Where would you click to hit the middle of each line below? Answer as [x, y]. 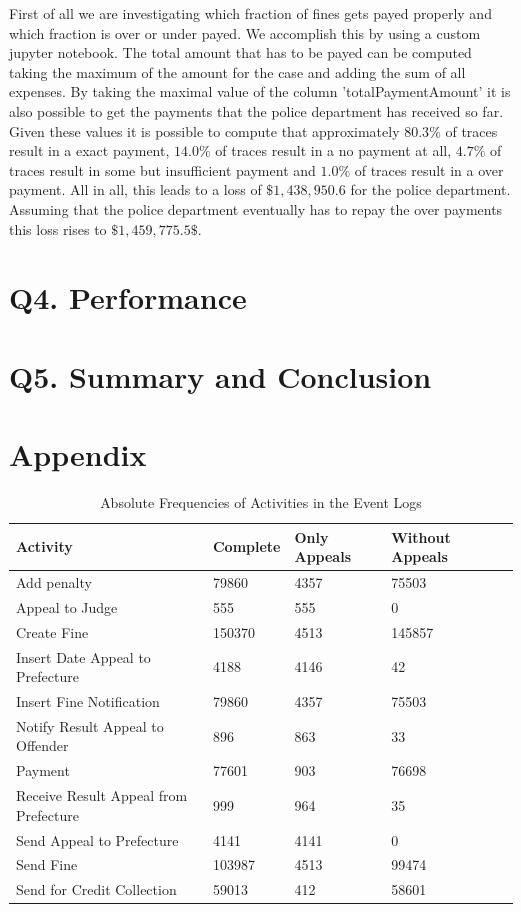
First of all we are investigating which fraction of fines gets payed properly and [250, 13]
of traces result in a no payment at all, [333, 150]
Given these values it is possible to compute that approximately [204, 130]
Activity [44, 546]
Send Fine [47, 864]
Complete [246, 546]
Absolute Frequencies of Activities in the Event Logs [261, 502]
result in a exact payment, [89, 150]
